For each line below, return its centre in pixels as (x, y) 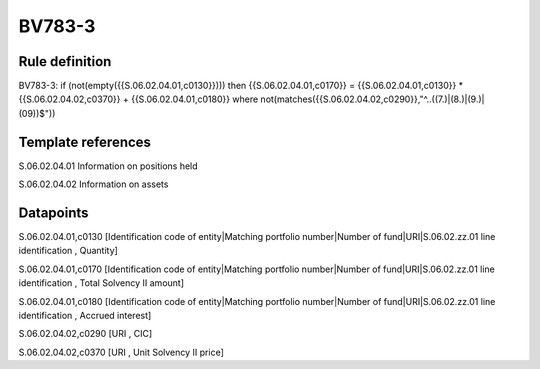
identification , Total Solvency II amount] (101, 283)
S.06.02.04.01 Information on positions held (108, 166)
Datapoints (53, 212)
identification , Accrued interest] (85, 315)
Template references (85, 141)
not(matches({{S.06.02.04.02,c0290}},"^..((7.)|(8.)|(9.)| (372, 99)
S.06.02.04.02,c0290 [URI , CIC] (85, 334)
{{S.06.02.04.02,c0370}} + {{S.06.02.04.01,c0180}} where (138, 99)
